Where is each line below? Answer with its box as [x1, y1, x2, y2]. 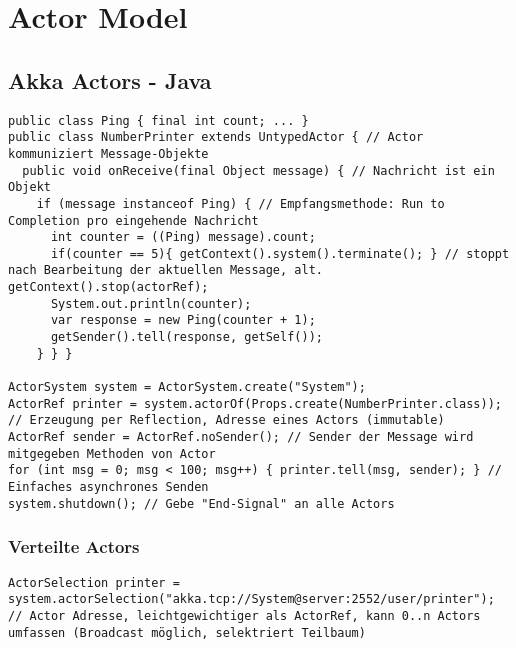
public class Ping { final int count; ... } [8, 113, 309, 128]
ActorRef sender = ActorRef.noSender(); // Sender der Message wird [8, 430, 474, 445]
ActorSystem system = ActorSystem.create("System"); [8, 380, 366, 395]
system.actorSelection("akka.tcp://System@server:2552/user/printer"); [8, 592, 495, 607]
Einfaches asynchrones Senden [8, 480, 209, 495]
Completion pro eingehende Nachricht [8, 213, 259, 228]
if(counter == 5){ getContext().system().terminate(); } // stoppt [50, 246, 510, 261]
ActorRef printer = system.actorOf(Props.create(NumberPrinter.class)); [8, 396, 502, 411]
